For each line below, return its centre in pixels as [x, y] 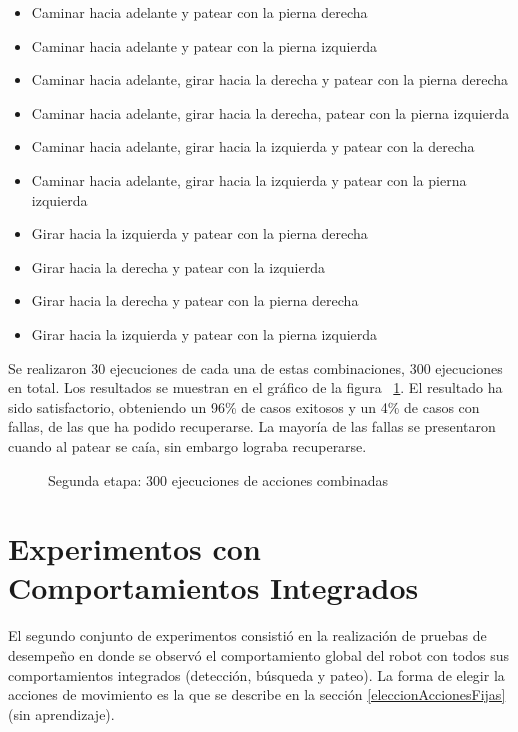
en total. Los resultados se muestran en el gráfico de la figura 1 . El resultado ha [255, 387]
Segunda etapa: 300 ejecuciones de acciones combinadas [218, 479]
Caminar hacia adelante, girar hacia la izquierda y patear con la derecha [253, 146]
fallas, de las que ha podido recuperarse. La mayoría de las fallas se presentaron [252, 426]
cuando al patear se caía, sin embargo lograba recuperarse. [187, 445]
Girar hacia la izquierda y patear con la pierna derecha [199, 233]
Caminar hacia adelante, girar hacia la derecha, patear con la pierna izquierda [270, 112]
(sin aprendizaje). [61, 713]
